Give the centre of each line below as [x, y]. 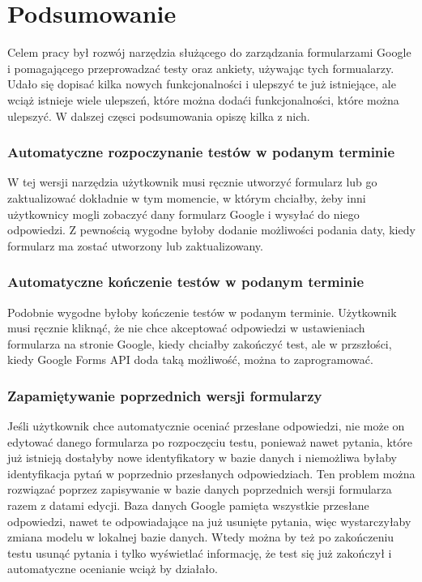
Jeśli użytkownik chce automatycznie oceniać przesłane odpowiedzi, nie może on [206, 426]
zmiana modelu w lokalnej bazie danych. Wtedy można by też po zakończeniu [201, 537]
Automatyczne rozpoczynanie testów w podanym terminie [201, 152]
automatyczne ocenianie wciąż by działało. [113, 569]
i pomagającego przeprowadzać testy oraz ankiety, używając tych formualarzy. [201, 68]
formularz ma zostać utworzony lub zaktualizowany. [135, 245]
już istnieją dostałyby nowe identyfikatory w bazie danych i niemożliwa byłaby [202, 458]
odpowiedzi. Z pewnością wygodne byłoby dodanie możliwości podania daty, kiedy [211, 230]
